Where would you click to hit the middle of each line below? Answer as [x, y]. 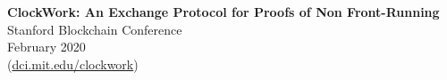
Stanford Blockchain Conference [95, 29]
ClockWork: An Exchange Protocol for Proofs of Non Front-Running [223, 12]
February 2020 [46, 47]
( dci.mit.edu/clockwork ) [75, 64]
